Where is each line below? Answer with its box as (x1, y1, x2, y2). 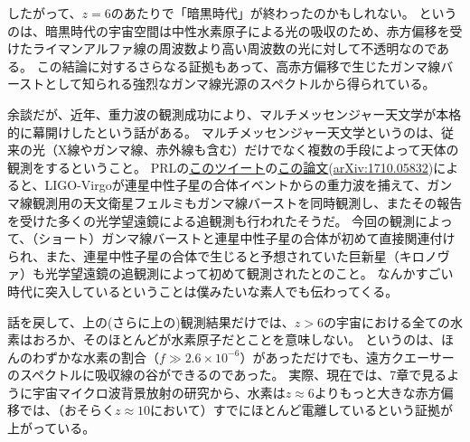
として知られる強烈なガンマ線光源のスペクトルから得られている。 (44, 74, 436, 93)
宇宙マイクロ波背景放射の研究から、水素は (32, 382, 286, 401)
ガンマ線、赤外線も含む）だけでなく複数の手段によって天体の (92, 140, 459, 159)
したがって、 (7, 4, 82, 22)
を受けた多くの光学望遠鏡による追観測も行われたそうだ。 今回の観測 (7, 211, 416, 230)
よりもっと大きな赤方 (314, 382, 441, 401)
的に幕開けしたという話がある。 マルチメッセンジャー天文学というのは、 (7, 122, 441, 141)
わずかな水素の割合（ (32, 347, 159, 366)
